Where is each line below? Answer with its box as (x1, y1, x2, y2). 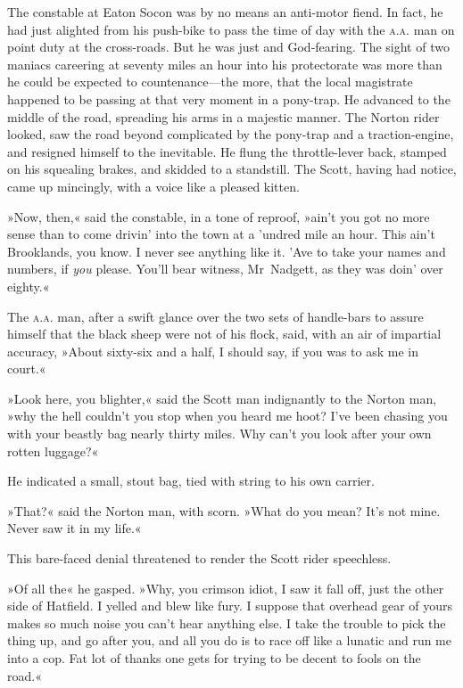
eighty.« (7, 276, 50, 295)
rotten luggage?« (7, 441, 99, 460)
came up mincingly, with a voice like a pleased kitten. (7, 176, 300, 195)
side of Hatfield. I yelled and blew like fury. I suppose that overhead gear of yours (7, 596, 453, 615)
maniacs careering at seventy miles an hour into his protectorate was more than (7, 54, 442, 73)
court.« (7, 359, 46, 378)
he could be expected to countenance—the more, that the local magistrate (7, 72, 413, 91)
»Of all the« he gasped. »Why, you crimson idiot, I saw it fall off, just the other (7, 578, 444, 597)
